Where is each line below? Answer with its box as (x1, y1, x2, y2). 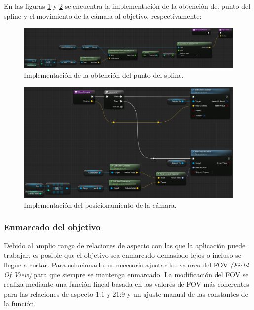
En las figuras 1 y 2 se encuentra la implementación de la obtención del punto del (4, 1, 251, 11)
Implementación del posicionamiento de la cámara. (24, 200, 177, 210)
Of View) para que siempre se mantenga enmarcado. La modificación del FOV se (4, 269, 249, 279)
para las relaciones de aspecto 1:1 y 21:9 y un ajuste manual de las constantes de (4, 288, 248, 299)
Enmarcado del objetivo (4, 221, 101, 233)
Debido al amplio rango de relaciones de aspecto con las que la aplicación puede (4, 240, 246, 250)
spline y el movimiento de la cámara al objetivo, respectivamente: (4, 10, 202, 21)
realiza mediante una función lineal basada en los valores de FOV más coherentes (4, 279, 249, 289)
